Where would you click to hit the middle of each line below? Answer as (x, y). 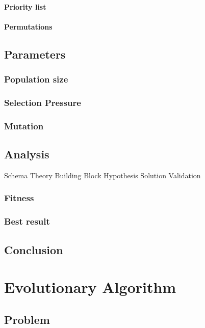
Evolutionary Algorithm (90, 287)
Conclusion (34, 249)
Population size (36, 79)
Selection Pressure (43, 102)
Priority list (25, 6)
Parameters (35, 54)
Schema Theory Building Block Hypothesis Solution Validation (102, 175)
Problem (27, 319)
